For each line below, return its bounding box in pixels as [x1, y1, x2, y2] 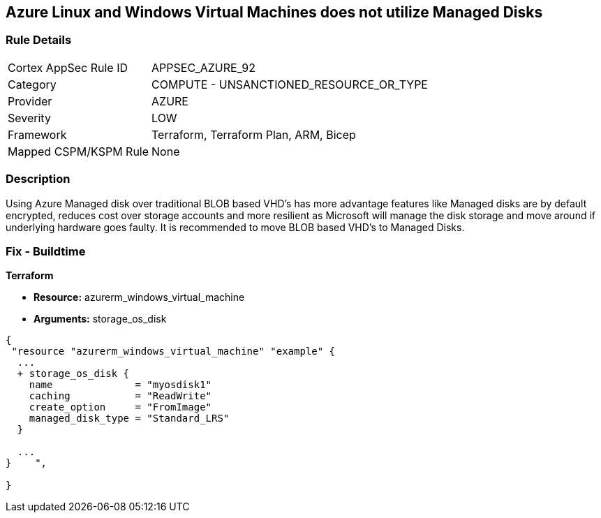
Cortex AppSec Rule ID [8, 60, 128, 75]
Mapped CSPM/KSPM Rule [8, 144, 149, 158]
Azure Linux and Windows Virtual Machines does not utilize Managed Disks [6, 3, 543, 21]
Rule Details [6, 33, 72, 47]
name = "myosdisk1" [29, 379, 212, 391]
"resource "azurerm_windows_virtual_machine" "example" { [11, 346, 336, 357]
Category [8, 77, 57, 91]
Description [6, 172, 71, 186]
